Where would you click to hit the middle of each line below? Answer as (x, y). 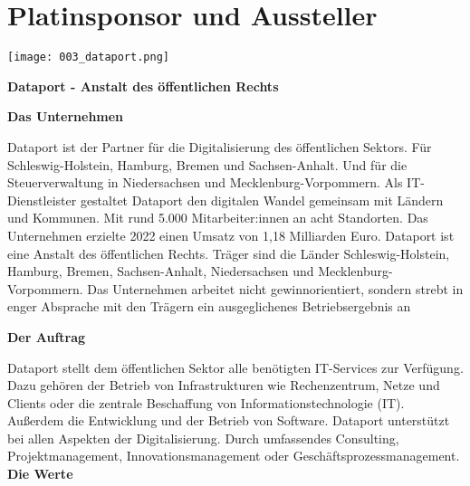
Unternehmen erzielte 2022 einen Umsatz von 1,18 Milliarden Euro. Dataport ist (231, 235)
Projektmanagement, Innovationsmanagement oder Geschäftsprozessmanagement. (234, 456)
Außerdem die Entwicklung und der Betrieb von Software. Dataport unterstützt (229, 420)
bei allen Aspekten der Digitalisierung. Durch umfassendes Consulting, (203, 438)
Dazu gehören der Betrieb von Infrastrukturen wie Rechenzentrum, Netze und (224, 385)
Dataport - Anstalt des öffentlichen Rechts (143, 86)
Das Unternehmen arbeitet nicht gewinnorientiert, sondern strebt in (275, 288)
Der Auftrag (47, 336)
